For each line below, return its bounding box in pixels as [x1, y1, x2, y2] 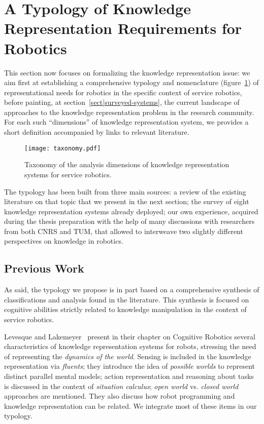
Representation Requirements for [4, 18, 242, 38]
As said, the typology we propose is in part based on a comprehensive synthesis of [4, 284, 259, 295]
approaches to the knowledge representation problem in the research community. [4, 106, 254, 117]
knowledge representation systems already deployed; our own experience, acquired [4, 206, 258, 216]
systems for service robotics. [24, 169, 112, 179]
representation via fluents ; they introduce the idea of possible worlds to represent [4, 361, 255, 371]
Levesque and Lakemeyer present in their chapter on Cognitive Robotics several [4, 331, 255, 341]
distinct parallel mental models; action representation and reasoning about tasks [4, 371, 254, 381]
